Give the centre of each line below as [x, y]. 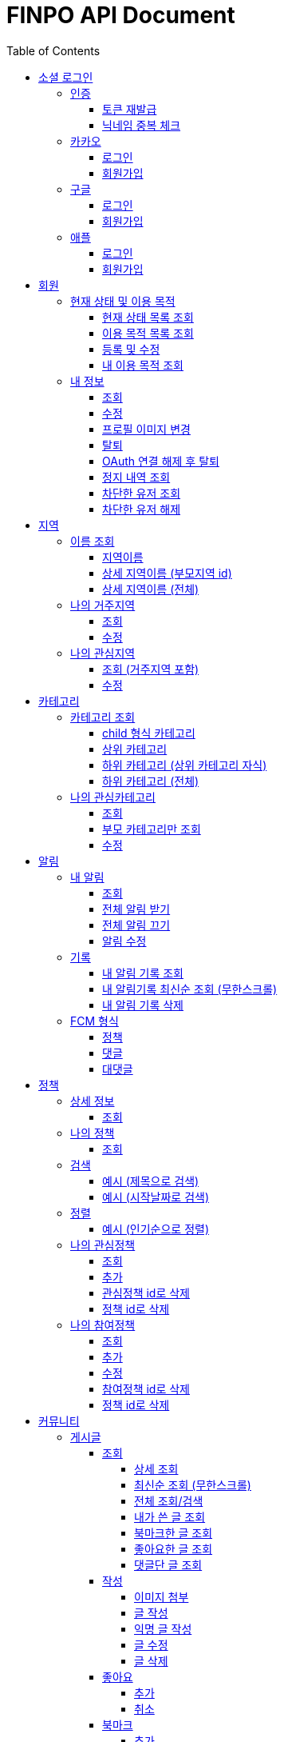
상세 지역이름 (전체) [151, 589]
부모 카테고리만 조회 [152, 829]
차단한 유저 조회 [142, 493]
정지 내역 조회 [136, 477]
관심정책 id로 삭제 [146, 1293]
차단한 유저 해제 [142, 509]
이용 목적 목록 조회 [148, 333]
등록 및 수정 [131, 349]
